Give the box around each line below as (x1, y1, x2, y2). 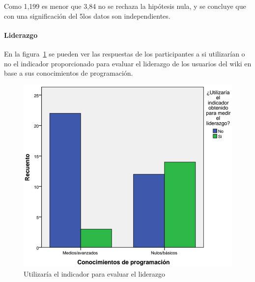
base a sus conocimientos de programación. (4, 68, 133, 78)
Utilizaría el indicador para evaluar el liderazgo (24, 268, 165, 279)
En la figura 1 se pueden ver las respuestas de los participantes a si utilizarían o (4, 48, 245, 58)
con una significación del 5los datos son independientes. (4, 10, 170, 21)
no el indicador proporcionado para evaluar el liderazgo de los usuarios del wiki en (4, 58, 252, 68)
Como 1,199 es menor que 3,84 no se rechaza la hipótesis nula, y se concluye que (4, 1, 246, 11)
